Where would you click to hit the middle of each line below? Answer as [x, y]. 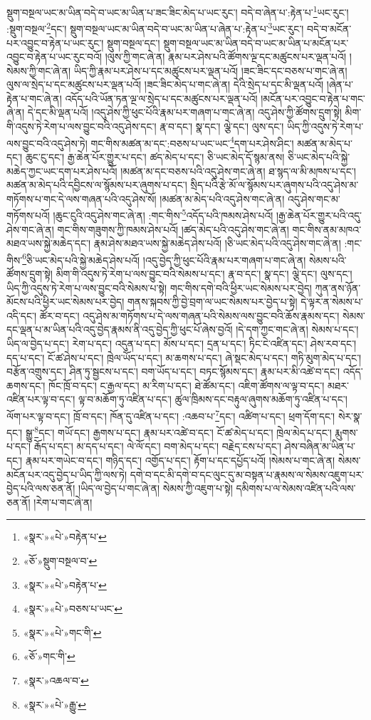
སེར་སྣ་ [350, 416]
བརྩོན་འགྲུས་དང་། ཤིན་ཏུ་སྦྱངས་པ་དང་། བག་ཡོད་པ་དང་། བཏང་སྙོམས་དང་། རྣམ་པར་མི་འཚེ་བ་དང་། [173, 371]
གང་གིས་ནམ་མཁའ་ [327, 229]
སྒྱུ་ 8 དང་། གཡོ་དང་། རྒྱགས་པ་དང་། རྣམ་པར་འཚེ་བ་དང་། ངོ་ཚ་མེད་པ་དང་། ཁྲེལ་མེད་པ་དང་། [178, 431]
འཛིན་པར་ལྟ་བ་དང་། [41, 399]
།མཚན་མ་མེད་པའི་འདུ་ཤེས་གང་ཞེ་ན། [222, 198]
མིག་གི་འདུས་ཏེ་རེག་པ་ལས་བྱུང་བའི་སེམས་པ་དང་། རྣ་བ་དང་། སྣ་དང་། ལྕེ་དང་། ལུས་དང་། [204, 273]
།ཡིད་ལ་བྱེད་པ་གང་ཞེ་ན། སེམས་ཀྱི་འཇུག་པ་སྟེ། [155, 488]
